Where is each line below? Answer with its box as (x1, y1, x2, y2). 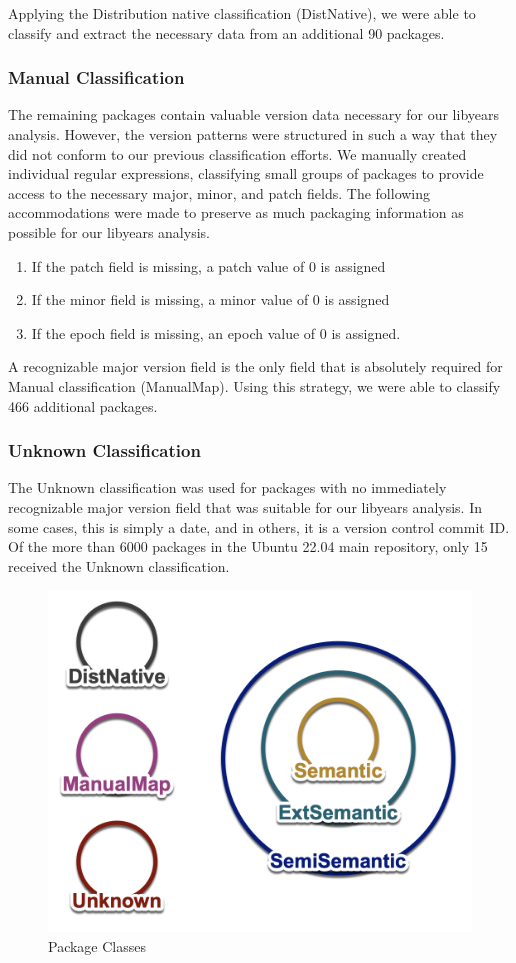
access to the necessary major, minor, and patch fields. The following (8, 182, 431, 203)
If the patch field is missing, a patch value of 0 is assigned (31, 255, 386, 276)
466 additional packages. (8, 395, 158, 416)
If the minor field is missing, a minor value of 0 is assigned (31, 289, 390, 310)
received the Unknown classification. (8, 555, 230, 576)
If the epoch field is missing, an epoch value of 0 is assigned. (31, 322, 401, 343)
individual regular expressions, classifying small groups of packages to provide (8, 163, 484, 184)
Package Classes (48, 935, 146, 956)
